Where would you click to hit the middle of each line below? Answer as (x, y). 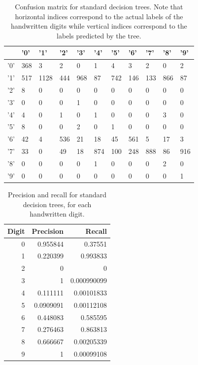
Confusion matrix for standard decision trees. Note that (99, 6)
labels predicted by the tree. (99, 35)
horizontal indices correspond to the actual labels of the (99, 16)
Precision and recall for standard (57, 194)
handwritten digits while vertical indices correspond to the (99, 26)
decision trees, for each (57, 204)
